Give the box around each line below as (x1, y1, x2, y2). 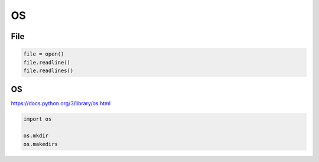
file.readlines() (23, 67, 74, 74)
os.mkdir (23, 132, 49, 139)
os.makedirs (23, 141, 58, 147)
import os (23, 116, 52, 122)
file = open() (23, 51, 64, 57)
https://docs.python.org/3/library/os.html (11, 100, 111, 107)
